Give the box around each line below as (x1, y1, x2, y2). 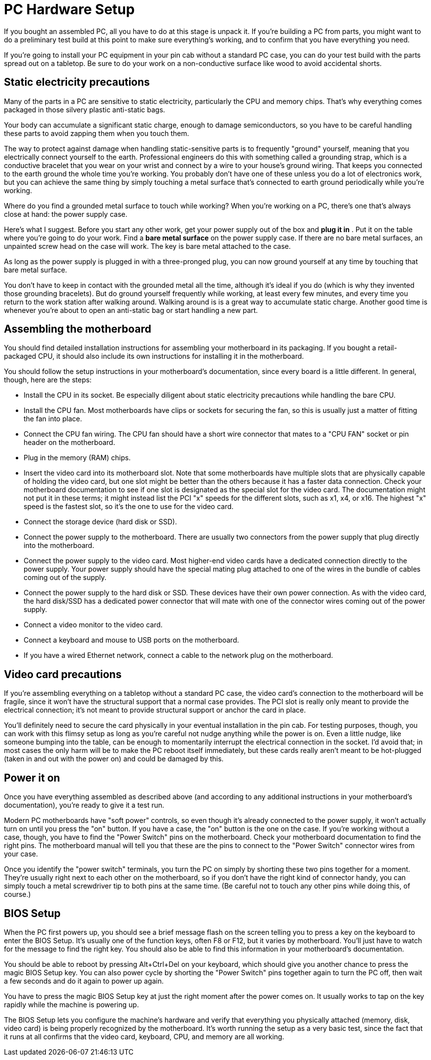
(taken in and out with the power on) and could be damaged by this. (4, 754, 224, 763)
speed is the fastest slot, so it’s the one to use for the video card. (24, 502, 234, 511)
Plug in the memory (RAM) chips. (24, 453, 131, 462)
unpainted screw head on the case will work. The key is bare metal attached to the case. (4, 241, 291, 250)
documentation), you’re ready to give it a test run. (4, 801, 165, 810)
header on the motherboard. (24, 438, 115, 447)
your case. (4, 850, 38, 858)
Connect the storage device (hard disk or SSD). (24, 517, 177, 526)
